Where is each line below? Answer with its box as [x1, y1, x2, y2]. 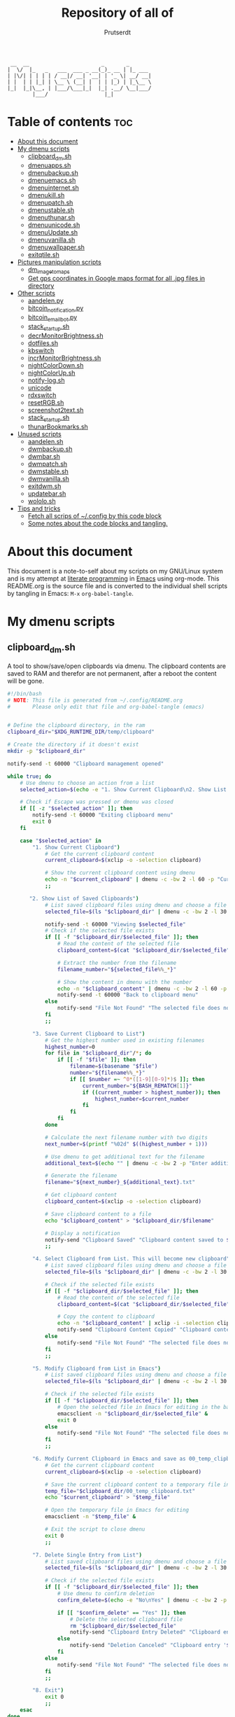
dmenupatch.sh [27, 198, 73, 207]
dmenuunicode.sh [27, 221, 80, 229]
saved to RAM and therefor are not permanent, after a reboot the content [7, 669, 217, 677]
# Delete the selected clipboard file [69, 1615, 183, 1622]
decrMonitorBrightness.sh [27, 331, 104, 340]
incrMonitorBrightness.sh [27, 354, 101, 362]
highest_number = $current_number [94, 1095, 190, 1102]
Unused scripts [17, 429, 62, 438]
